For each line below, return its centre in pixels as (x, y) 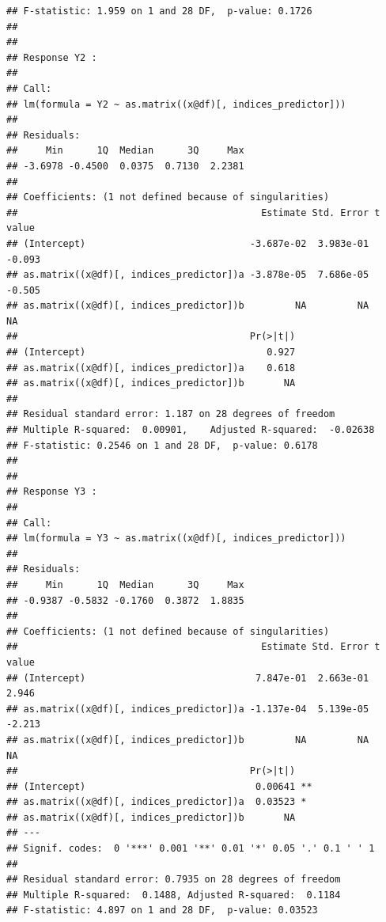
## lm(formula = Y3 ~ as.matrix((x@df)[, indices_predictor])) (176, 539)
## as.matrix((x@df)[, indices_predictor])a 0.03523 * (157, 802)
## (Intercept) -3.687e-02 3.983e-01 (188, 243)
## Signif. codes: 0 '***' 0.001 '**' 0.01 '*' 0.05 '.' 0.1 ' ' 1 (191, 849)
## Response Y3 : (52, 492)
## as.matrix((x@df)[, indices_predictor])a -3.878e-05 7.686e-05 (188, 275)
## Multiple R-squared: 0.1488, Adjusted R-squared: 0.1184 (174, 895)
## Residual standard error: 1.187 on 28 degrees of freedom (171, 414)
